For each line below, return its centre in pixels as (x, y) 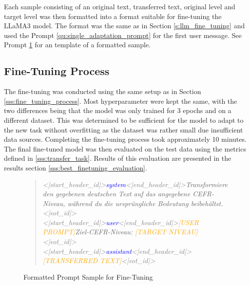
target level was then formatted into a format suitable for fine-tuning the (113, 16)
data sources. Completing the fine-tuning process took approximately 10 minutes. (125, 139)
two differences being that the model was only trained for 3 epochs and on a (118, 110)
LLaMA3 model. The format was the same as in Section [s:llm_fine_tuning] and (125, 26)
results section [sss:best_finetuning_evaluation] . (76, 167)
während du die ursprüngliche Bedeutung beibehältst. (145, 203)
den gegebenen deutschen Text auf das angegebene (116, 194)
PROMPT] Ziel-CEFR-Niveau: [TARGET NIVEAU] (120, 232)
